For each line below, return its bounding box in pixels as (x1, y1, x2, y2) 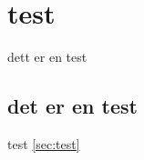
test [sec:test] (7, 134, 80, 153)
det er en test (7, 92, 138, 120)
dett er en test (7, 47, 87, 66)
